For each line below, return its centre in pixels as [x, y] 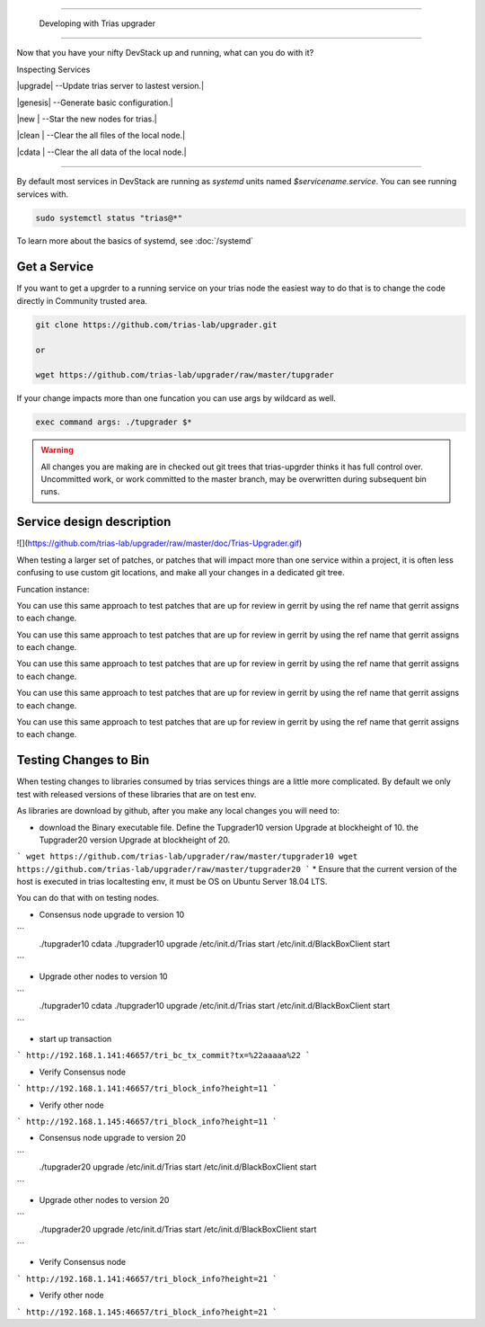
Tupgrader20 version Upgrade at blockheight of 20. [135, 840]
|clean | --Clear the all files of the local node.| [101, 136]
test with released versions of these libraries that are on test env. [137, 794]
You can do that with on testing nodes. [88, 898]
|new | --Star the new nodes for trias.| [87, 119]
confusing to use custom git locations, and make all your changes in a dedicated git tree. [181, 573]
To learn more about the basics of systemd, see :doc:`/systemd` [135, 241]
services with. [43, 194]
